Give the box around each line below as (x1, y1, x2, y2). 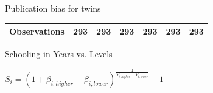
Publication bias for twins (5, 2, 101, 14)
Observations (9, 25, 65, 38)
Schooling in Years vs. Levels (5, 47, 113, 60)
